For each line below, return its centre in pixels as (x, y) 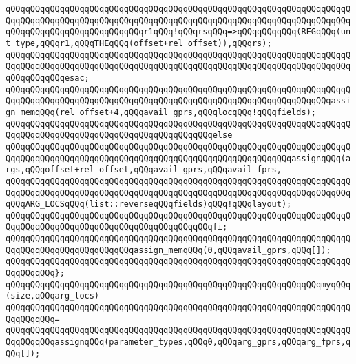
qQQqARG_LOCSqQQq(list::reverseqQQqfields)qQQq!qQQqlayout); (149, 204)
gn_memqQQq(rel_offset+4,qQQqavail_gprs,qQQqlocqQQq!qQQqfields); (161, 112)
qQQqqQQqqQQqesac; (48, 78)
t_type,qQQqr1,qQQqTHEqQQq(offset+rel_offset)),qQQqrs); (139, 43)
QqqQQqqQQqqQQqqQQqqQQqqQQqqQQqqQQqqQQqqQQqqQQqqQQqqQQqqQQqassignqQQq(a (178, 158)
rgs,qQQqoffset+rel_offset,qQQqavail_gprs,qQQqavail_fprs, (144, 170)
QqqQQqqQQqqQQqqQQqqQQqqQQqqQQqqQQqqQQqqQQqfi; (117, 227)
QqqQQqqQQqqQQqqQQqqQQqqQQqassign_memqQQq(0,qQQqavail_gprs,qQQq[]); (168, 250)
